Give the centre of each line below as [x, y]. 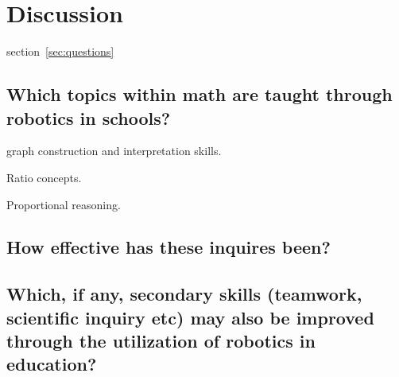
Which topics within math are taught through [199, 94]
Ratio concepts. [44, 177]
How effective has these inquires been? [169, 247]
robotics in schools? [89, 117]
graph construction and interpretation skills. [114, 151]
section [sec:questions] [60, 51]
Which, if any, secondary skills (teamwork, [184, 294]
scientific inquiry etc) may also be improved [190, 317]
